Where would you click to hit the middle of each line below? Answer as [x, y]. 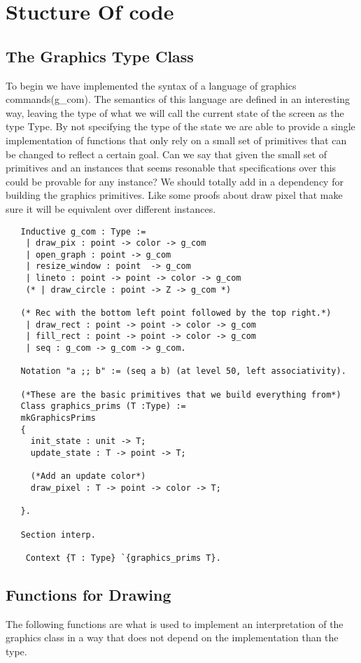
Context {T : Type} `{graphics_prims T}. [123, 558]
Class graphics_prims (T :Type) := [103, 406]
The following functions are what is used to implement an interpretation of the [175, 623]
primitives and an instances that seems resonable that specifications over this [171, 168]
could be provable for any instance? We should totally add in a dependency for [175, 181]
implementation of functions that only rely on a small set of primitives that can [176, 140]
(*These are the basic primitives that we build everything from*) [181, 395]
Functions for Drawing [89, 594]
